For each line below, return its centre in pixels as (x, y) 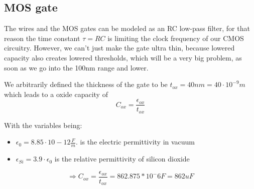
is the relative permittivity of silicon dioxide (122, 159)
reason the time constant (42, 38)
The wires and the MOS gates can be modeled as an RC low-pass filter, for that (127, 28)
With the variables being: (43, 125)
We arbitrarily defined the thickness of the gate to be (86, 84)
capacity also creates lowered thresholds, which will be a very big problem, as (123, 57)
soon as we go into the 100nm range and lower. (76, 67)
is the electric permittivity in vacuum (138, 142)
